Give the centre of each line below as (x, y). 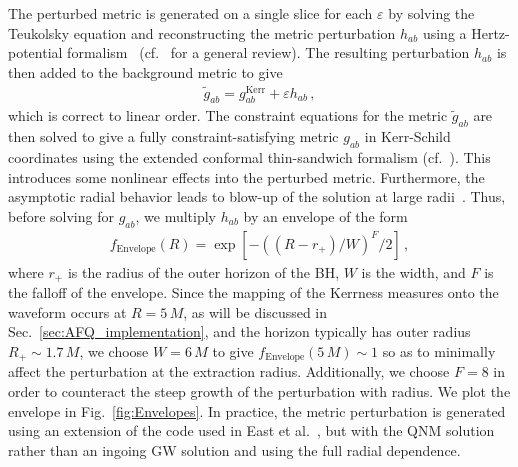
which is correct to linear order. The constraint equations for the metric (228, 115)
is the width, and (413, 271)
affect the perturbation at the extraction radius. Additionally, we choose (229, 371)
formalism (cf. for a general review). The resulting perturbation (268, 52)
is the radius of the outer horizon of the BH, (203, 271)
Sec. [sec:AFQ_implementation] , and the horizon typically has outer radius (239, 331)
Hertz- (490, 32)
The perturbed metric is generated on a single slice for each (190, 13)
